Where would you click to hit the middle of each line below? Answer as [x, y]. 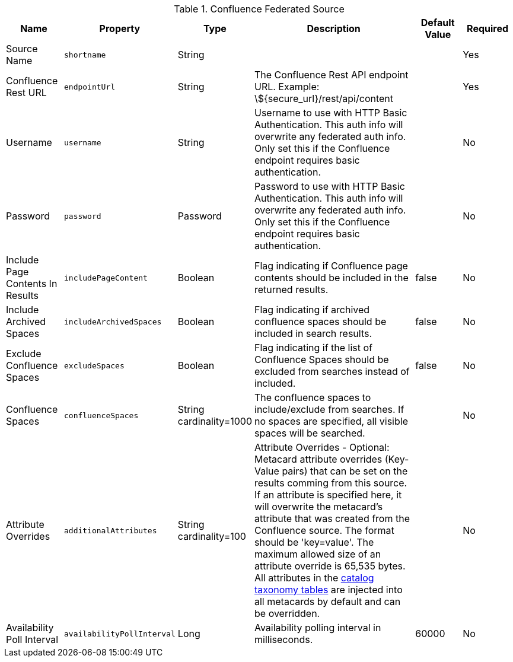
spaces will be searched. [310, 433]
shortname [85, 55]
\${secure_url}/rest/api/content [324, 98]
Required [488, 28]
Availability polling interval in [318, 628]
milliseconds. [284, 639]
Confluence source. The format [324, 530]
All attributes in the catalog [314, 578]
